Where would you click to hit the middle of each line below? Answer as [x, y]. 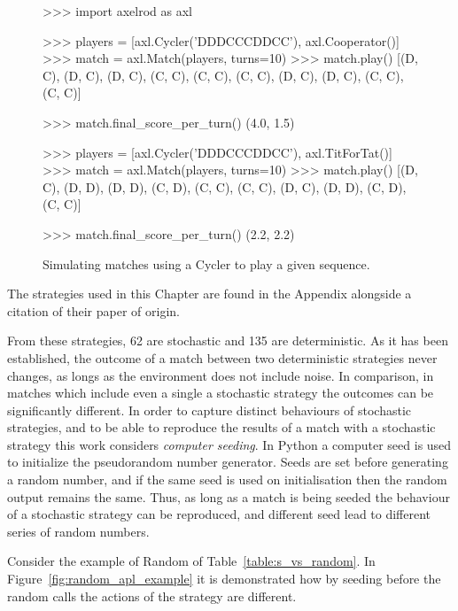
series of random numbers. [78, 531]
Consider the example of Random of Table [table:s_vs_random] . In [191, 561]
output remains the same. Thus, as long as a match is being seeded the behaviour [229, 496]
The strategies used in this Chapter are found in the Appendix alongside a [210, 294]
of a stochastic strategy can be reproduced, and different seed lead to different [219, 514]
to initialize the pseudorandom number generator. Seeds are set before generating [228, 462]
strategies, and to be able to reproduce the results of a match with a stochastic [221, 427]
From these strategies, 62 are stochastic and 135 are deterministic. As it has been [228, 340]
